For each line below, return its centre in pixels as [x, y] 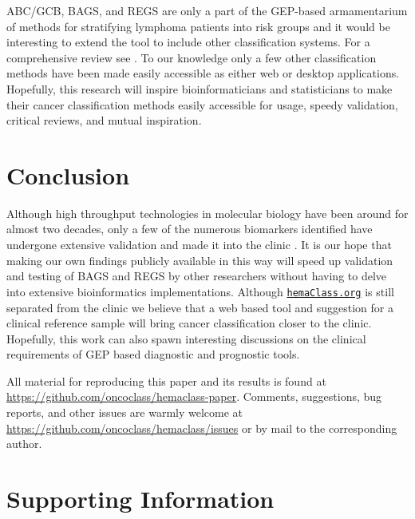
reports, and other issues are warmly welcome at [125, 412]
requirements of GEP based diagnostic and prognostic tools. [153, 354]
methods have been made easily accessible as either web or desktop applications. [203, 73]
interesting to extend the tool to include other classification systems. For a [188, 42]
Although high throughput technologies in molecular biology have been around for [207, 213]
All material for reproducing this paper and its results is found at [166, 380]
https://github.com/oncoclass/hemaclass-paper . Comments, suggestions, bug [194, 396]
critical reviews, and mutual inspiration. [104, 120]
